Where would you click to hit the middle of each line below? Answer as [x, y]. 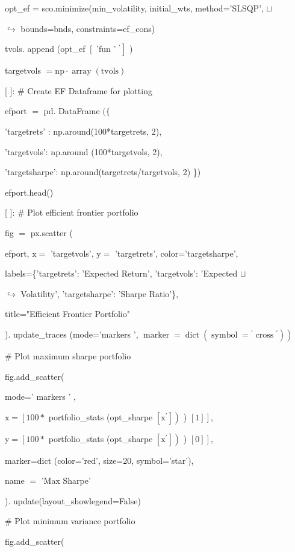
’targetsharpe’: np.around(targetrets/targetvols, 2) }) [103, 172]
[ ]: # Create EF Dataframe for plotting [79, 90]
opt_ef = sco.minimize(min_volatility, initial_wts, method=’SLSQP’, [134, 8]
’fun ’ [106, 49]
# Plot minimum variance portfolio [70, 521]
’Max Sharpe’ [66, 480]
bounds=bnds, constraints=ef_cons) [88, 28]
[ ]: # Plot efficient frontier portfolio [72, 212]
